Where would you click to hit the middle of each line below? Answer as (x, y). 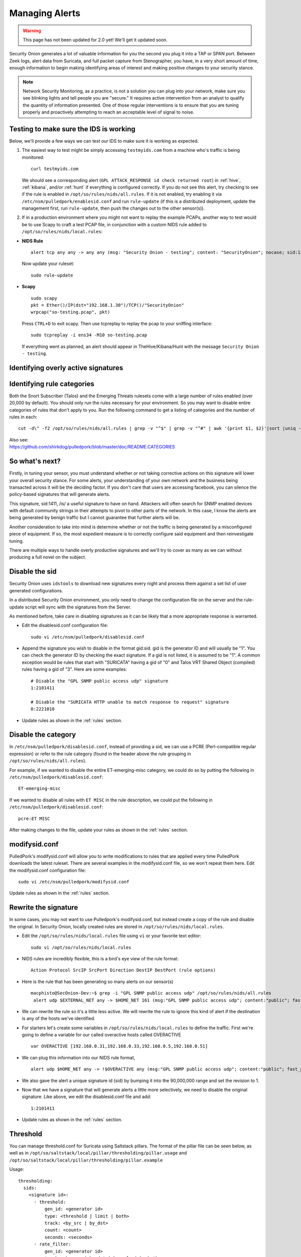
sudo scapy (44, 298)
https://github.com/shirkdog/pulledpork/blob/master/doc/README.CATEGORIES (92, 447)
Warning (32, 31)
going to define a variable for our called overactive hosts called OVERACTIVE (102, 1035)
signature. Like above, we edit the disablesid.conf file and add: (87, 1097)
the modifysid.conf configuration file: (48, 870)
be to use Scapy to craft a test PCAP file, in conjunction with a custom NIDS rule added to (114, 224)
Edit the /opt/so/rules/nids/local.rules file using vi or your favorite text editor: (112, 936)
